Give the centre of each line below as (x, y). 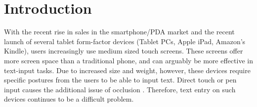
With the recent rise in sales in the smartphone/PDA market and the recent (119, 32)
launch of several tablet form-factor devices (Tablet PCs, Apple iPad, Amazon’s (125, 41)
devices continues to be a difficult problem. (69, 99)
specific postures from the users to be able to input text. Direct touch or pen (120, 80)
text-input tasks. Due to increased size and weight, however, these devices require (127, 70)
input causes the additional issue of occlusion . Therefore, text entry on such (120, 89)
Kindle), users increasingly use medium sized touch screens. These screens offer (124, 51)
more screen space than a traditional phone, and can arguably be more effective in (128, 60)
